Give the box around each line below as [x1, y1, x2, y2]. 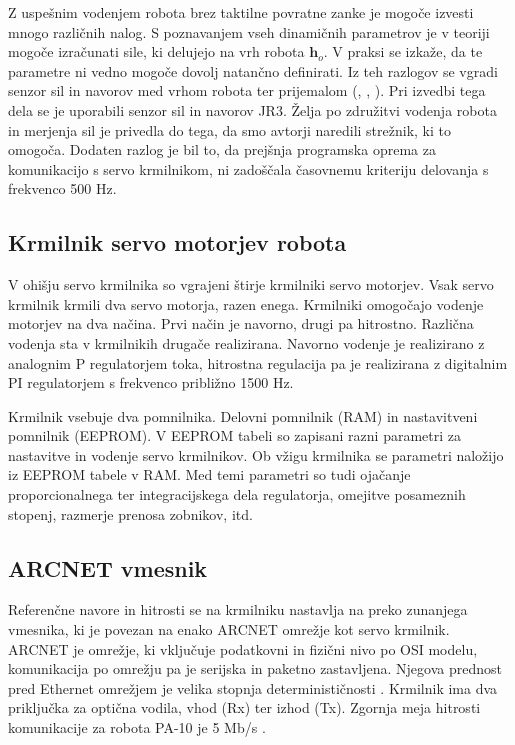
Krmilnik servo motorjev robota [8, 227, 347, 258]
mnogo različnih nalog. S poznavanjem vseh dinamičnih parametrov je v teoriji [8, 21, 490, 42]
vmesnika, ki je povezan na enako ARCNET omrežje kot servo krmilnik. [8, 619, 450, 640]
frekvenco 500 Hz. [8, 178, 117, 199]
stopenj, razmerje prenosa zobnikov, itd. [8, 503, 253, 524]
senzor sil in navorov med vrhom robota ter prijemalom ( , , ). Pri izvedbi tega [8, 80, 486, 101]
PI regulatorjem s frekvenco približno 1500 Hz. [8, 372, 294, 393]
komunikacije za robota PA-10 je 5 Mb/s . [8, 717, 266, 738]
